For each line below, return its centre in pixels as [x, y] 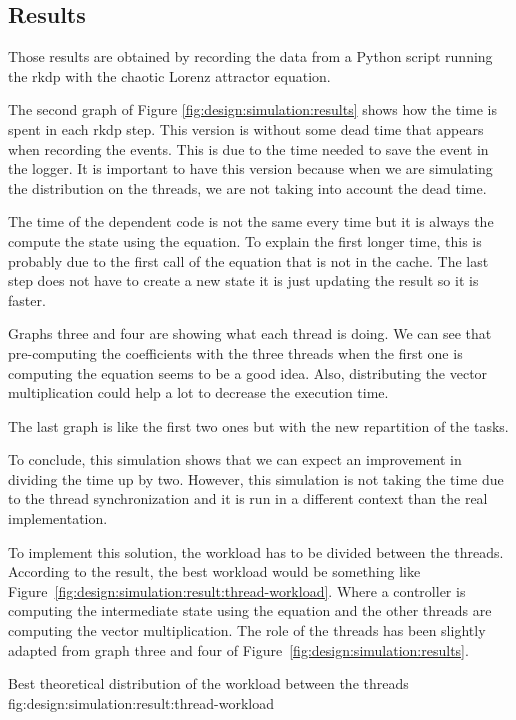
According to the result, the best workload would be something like [214, 571]
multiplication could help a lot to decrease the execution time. [198, 392]
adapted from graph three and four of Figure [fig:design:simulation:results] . [238, 649]
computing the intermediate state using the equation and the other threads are [250, 610]
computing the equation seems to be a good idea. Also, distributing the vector [248, 372]
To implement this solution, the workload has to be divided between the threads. [256, 551]
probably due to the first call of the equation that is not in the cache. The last [248, 260]
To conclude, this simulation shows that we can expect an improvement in [235, 459]
